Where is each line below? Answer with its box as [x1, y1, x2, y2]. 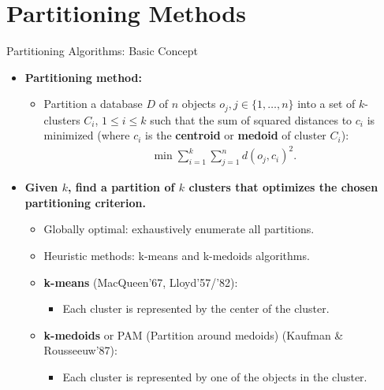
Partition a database [43, 95, 143, 112]
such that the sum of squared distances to [150, 111, 352, 128]
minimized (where [43, 127, 130, 143]
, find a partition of [67, 179, 175, 195]
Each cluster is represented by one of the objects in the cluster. [62, 369, 367, 385]
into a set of [297, 95, 356, 112]
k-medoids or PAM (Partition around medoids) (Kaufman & [43, 326, 344, 343]
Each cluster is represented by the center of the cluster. [62, 300, 330, 317]
